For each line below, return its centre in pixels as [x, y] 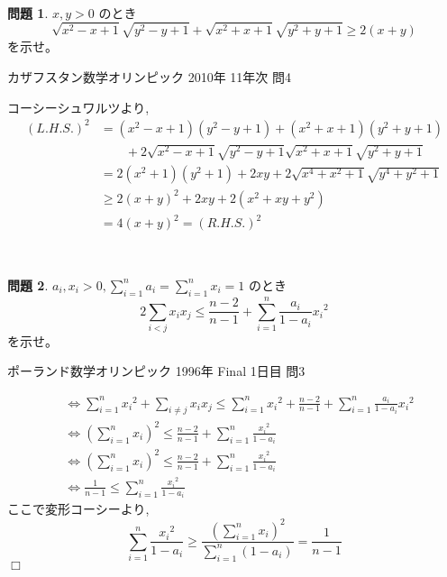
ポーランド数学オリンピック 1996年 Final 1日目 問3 [156, 371]
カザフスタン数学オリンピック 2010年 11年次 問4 [149, 76]
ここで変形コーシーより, [78, 509]
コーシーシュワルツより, [78, 107]
